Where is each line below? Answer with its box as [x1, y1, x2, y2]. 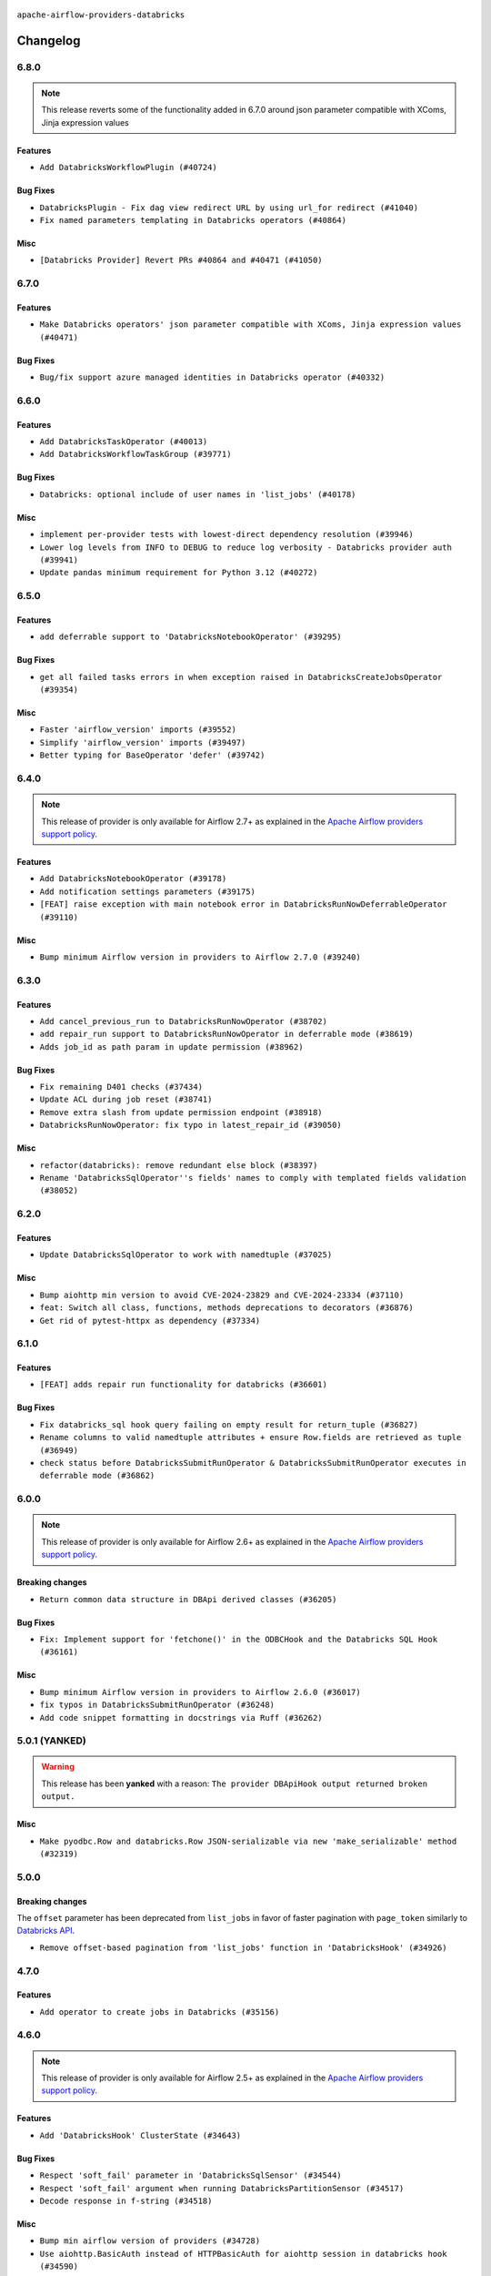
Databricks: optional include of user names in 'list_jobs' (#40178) [39, 489, 356, 500]
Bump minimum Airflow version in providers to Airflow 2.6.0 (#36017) [39, 1687, 361, 1697]
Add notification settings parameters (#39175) [39, 886, 256, 897]
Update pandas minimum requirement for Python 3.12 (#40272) [39, 567, 318, 578]
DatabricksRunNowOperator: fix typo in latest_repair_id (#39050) [39, 1120, 343, 1131]
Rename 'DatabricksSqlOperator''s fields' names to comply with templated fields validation [39, 1173, 467, 1184]
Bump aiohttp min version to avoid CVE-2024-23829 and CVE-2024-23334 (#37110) [39, 1289, 405, 1300]
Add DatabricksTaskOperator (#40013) [39, 437, 208, 446]
